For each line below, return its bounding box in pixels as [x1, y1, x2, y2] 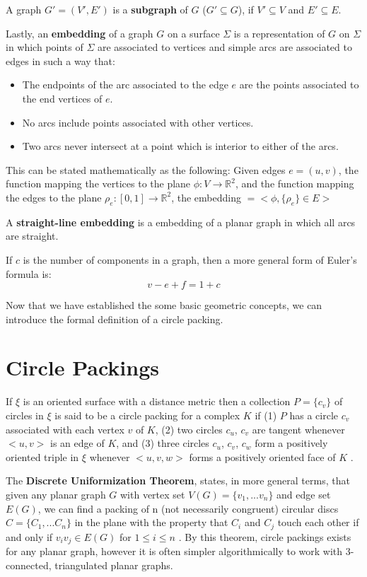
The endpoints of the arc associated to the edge [22, 77, 228, 92]
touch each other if [277, 515, 359, 530]
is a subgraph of [112, 2, 188, 16]
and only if [6, 529, 53, 544]
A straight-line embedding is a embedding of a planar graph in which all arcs [6, 214, 356, 229]
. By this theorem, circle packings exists [178, 529, 351, 544]
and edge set [276, 486, 331, 501]
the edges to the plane [6, 190, 102, 204]
